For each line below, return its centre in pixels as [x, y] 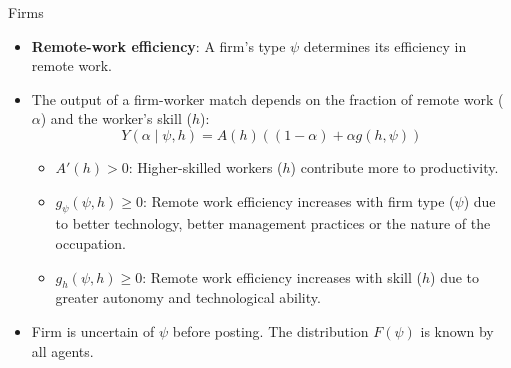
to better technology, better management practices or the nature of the [273, 223]
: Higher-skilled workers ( [205, 166]
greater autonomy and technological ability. [188, 297]
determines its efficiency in [385, 45]
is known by [457, 330]
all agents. [62, 350]
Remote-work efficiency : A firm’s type [158, 45]
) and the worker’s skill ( [116, 118]
